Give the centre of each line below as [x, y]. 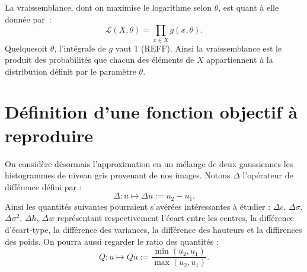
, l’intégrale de [80, 48]
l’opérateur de [268, 175]
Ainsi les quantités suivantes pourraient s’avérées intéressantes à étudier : [138, 206]
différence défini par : [43, 186]
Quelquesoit [26, 48]
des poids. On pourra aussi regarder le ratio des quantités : [112, 241]
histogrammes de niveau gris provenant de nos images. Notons [118, 175]
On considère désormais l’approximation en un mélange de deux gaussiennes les [149, 163]
